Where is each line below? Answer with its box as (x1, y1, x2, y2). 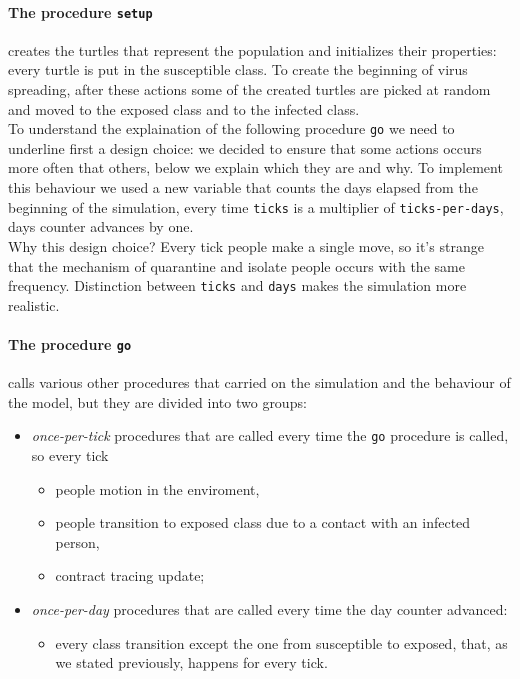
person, (55, 531, 100, 552)
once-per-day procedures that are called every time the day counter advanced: (31, 599, 508, 620)
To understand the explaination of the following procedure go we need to (8, 118, 455, 139)
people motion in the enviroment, (55, 478, 260, 499)
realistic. (8, 294, 60, 315)
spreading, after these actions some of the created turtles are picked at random (8, 79, 491, 100)
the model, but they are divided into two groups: (8, 391, 307, 412)
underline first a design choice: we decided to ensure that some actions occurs (8, 137, 482, 158)
